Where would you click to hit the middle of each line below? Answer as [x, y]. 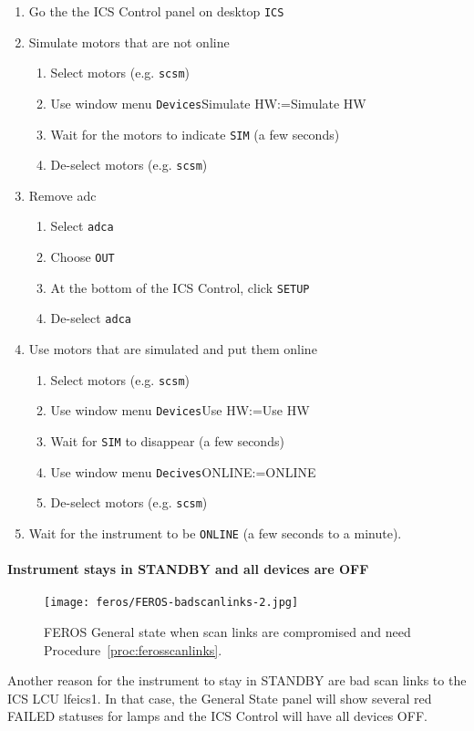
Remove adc [62, 195]
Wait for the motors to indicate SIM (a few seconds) [195, 134]
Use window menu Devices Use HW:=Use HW [180, 410]
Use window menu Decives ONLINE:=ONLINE [183, 471]
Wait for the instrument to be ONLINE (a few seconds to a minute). [215, 533]
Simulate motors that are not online [129, 42]
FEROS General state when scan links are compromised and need [227, 632]
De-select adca [91, 318]
